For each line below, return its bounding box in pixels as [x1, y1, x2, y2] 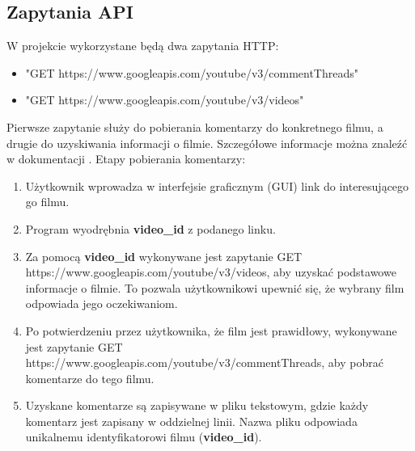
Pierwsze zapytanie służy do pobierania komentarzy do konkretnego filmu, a [6, 118, 383, 135]
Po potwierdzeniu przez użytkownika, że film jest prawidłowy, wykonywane [25, 322, 397, 339]
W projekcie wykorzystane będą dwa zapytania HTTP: [6, 37, 279, 54]
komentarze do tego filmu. [25, 369, 155, 386]
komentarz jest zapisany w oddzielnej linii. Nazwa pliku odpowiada [25, 412, 358, 429]
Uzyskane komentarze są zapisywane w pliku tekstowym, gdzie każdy [25, 397, 369, 414]
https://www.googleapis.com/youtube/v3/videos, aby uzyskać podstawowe [25, 263, 396, 280]
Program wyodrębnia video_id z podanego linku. [25, 220, 276, 237]
